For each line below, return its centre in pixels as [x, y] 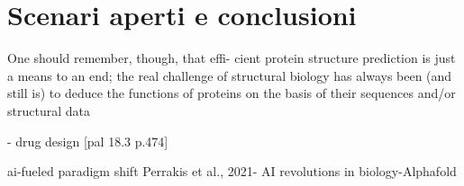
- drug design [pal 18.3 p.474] [88, 141]
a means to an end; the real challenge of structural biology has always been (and [230, 75]
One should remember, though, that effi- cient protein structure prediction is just [232, 58]
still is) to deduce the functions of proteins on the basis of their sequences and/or [232, 93]
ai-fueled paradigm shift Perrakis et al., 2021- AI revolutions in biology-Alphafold [232, 171]
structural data [49, 110]
